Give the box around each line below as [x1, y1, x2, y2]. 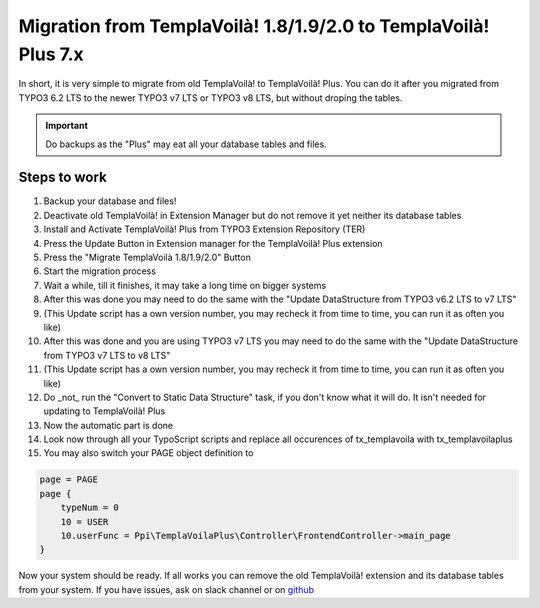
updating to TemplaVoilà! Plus [43, 405, 166, 417]
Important [45, 120, 89, 132]
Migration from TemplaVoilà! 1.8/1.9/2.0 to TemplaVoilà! [18, 15, 490, 37]
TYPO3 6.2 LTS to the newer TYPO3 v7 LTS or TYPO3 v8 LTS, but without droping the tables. [18, 91, 403, 104]
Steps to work [18, 169, 107, 186]
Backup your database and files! [43, 195, 177, 207]
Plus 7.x [18, 43, 84, 65]
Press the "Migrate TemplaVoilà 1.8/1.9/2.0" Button [43, 251, 252, 263]
